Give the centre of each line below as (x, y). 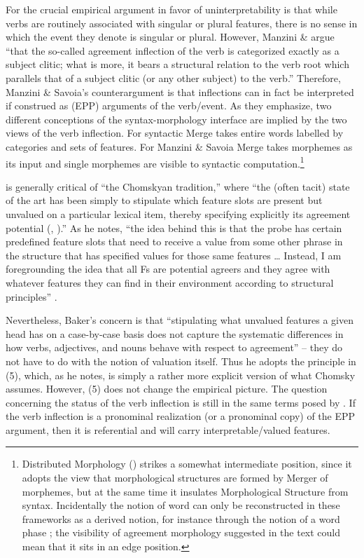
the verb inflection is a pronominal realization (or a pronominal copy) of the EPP (181, 416)
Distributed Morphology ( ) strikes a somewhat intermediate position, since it (187, 464)
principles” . (31, 296)
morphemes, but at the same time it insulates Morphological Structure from (185, 491)
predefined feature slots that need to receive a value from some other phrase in (174, 241)
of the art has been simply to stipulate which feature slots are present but (164, 200)
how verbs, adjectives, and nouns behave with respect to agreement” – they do (174, 347)
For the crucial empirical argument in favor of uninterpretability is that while (171, 9)
